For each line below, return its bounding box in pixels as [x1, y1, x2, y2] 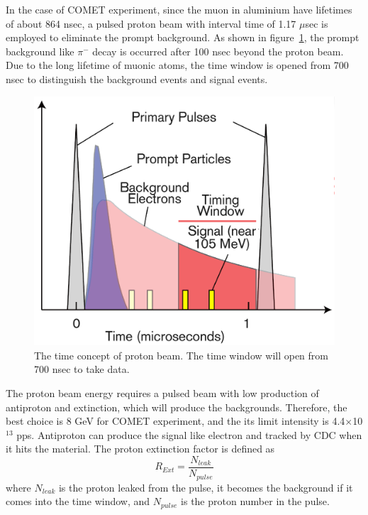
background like [6, 43, 74, 58]
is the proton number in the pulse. [181, 494, 330, 509]
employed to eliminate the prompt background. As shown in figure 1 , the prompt [6, 30, 359, 45]
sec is [305, 16, 328, 31]
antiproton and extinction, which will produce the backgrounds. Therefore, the [6, 399, 347, 414]
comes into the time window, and [6, 494, 150, 509]
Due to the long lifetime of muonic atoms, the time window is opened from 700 [6, 58, 349, 72]
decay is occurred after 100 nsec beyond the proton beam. [92, 43, 344, 58]
